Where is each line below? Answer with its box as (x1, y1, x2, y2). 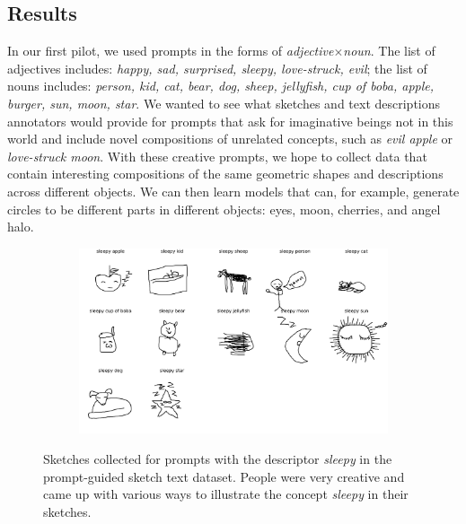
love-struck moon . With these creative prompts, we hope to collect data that (7, 146, 427, 165)
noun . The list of (343, 41, 435, 60)
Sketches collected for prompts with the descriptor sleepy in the (43, 449, 392, 467)
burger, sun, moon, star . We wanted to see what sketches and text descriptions (7, 93, 441, 112)
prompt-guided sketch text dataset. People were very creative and (43, 467, 405, 485)
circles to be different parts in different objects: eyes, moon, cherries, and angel (7, 199, 441, 218)
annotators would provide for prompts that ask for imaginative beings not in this (7, 111, 453, 130)
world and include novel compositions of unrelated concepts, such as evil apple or (7, 129, 453, 148)
